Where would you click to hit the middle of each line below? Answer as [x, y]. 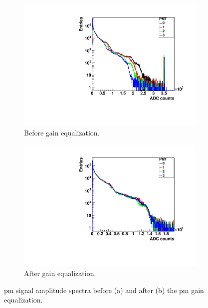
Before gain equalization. [62, 132]
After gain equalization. [60, 273]
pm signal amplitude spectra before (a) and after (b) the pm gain [104, 290]
